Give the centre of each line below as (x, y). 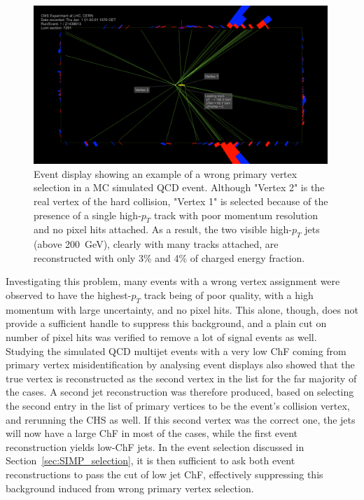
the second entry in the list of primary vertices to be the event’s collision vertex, (178, 405)
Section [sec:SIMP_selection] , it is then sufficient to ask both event (150, 460)
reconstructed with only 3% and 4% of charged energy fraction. (169, 257)
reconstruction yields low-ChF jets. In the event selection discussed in (155, 446)
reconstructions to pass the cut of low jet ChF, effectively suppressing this (164, 474)
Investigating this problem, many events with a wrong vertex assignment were (173, 281)
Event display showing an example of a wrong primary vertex (166, 173)
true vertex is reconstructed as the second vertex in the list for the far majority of (181, 378)
